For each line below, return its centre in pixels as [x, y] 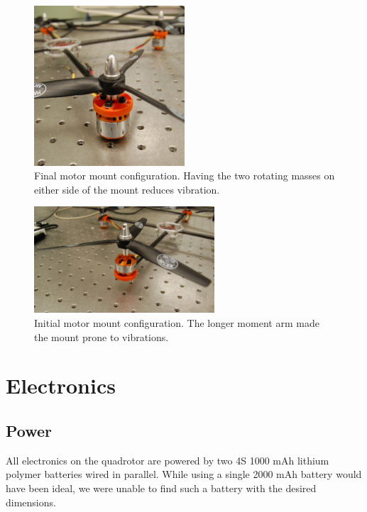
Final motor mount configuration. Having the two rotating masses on [185, 176]
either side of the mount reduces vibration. [127, 189]
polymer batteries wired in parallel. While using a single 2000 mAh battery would [184, 474]
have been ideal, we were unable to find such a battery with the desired [161, 488]
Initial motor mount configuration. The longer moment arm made [177, 323]
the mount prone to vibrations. [102, 336]
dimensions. [31, 502]
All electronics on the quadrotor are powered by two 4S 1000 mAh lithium [168, 460]
